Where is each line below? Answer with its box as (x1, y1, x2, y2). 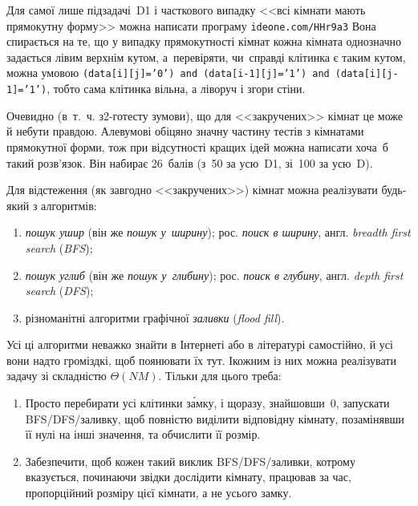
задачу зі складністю (6, 367, 107, 384)
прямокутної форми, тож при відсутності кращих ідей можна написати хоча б (6, 138, 388, 155)
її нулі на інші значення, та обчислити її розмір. (25, 426, 261, 443)
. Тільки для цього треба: (158, 367, 282, 384)
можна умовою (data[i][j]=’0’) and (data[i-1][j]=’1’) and (6, 64, 330, 81)
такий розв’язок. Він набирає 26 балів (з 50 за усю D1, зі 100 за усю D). (6, 154, 373, 171)
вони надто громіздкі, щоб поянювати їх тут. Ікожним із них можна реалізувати (6, 351, 396, 368)
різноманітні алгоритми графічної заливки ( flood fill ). (25, 309, 285, 326)
